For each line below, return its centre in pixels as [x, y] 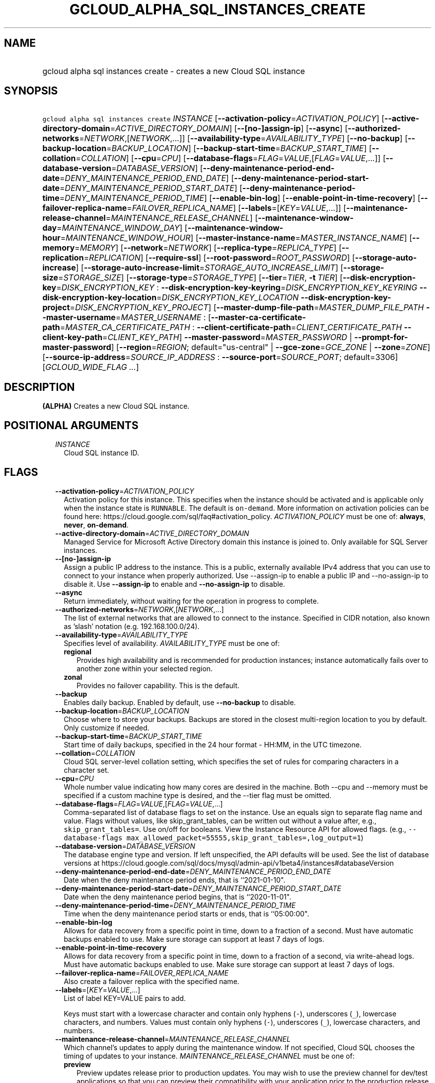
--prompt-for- [381, 337]
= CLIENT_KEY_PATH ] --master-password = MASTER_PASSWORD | [227, 337]
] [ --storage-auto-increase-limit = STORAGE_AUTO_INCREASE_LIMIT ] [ [210, 268]
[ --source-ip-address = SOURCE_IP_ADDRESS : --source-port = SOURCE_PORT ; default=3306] [220, 357]
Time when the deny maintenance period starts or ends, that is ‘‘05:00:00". [186, 913]
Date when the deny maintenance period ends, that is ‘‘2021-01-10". [175, 880]
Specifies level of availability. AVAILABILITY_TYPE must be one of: [172, 643]
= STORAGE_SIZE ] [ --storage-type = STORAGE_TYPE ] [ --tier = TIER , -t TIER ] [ [201, 278]
